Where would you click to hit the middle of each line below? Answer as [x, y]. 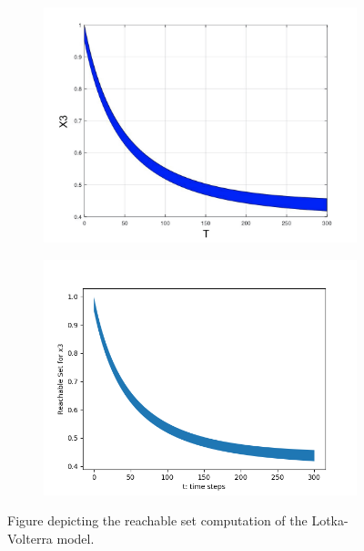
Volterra [30, 538]
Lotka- [330, 520]
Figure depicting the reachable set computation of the [157, 520]
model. [76, 538]
